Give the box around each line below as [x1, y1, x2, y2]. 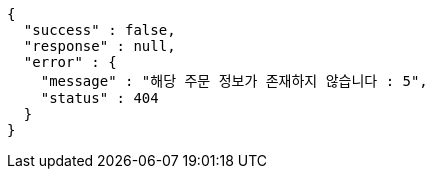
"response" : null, [23, 38, 176, 54]
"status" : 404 [40, 90, 159, 106]
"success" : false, [23, 22, 176, 38]
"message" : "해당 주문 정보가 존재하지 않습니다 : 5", [40, 73, 428, 89]
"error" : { [23, 54, 117, 70]
